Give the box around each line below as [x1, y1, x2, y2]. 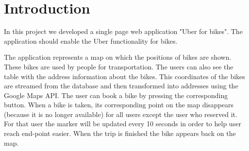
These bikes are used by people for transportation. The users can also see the [4, 61, 233, 71]
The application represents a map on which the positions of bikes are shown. [4, 52, 232, 62]
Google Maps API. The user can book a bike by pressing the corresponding [4, 90, 228, 100]
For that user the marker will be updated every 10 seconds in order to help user [4, 118, 241, 129]
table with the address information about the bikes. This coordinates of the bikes [4, 71, 245, 81]
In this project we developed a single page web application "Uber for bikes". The [4, 26, 243, 36]
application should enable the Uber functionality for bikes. [4, 35, 178, 46]
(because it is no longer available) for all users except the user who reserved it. [4, 109, 237, 119]
